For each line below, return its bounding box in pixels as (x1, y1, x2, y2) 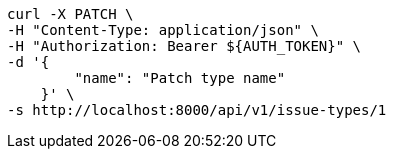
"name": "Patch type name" (74, 70, 286, 86)
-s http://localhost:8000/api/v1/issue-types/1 (7, 102, 387, 118)
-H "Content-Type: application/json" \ (7, 22, 319, 38)
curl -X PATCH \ (7, 6, 134, 22)
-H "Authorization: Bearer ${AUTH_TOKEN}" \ (7, 38, 362, 54)
